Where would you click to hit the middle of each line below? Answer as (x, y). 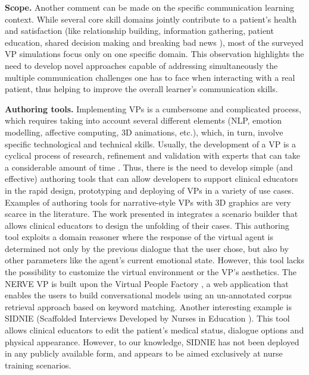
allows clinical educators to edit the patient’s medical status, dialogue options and (154, 330)
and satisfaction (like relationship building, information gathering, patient (139, 31)
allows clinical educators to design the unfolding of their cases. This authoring (147, 225)
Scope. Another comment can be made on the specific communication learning (150, 7)
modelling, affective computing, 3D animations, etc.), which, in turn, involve (144, 132)
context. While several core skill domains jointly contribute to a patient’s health (151, 19)
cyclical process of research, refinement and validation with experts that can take (152, 155)
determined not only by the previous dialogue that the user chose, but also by (147, 248)
